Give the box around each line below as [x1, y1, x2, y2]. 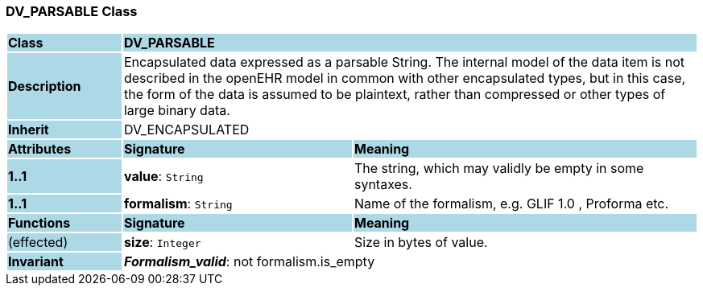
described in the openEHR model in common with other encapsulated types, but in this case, [123, 70, 686, 87]
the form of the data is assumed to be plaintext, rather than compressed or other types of [123, 86, 666, 103]
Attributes [8, 141, 72, 158]
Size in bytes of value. [354, 234, 488, 251]
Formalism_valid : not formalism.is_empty [123, 253, 375, 270]
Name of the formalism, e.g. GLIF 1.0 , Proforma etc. [354, 195, 669, 212]
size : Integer [123, 234, 201, 251]
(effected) [8, 234, 68, 251]
